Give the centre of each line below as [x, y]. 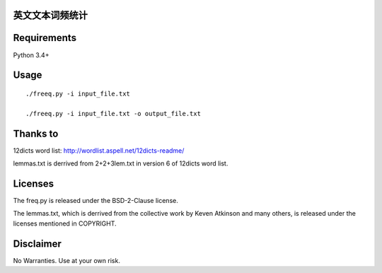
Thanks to [36, 133]
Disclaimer [37, 244]
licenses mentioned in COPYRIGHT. [65, 223]
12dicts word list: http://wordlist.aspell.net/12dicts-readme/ [99, 150]
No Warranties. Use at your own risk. [66, 260]
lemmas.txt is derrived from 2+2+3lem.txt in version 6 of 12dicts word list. [121, 163]
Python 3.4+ [31, 55]
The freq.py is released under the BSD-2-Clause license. [95, 200]
